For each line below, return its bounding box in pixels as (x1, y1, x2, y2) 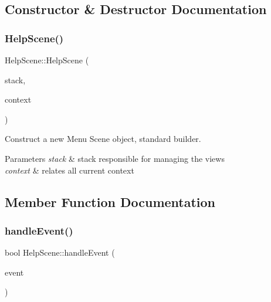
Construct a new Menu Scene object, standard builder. (5, 133, 201, 145)
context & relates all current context (5, 164, 134, 176)
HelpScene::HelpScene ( (5, 54, 89, 66)
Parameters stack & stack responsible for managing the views (5, 152, 225, 164)
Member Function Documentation (5, 192, 216, 211)
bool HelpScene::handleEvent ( (5, 246, 115, 259)
